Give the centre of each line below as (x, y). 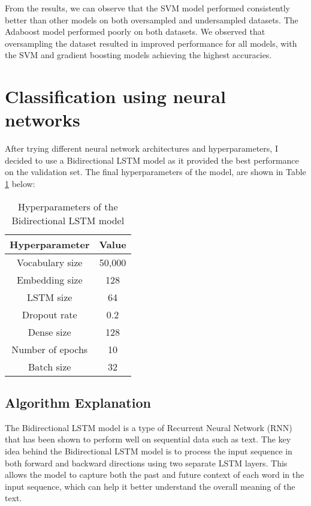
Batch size (50, 366)
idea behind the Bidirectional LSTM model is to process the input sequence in (149, 451)
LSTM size (50, 297)
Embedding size (49, 279)
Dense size (49, 332)
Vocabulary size (50, 262)
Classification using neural (115, 96)
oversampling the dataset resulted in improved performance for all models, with (151, 43)
